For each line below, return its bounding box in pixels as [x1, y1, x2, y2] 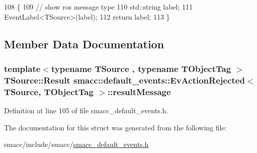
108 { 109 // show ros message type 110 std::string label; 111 [4, 2, 193, 12]
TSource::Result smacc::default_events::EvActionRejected [4, 73, 245, 86]
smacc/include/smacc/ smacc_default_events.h [4, 139, 149, 149]
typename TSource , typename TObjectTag [51, 62, 231, 74]
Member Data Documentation [4, 36, 164, 51]
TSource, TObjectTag [4, 85, 94, 98]
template [4, 62, 41, 74]
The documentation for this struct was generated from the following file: [4, 122, 227, 132]
